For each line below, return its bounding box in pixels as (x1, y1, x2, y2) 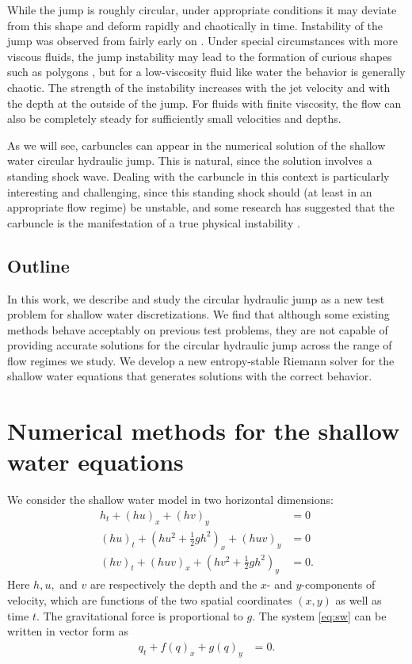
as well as (335, 592, 382, 609)
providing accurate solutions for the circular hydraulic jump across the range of (7, 337, 392, 353)
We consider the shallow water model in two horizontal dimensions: (7, 491, 334, 508)
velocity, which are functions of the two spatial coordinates (7, 592, 292, 609)
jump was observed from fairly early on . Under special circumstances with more (7, 32, 398, 49)
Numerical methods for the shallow (7, 414, 400, 447)
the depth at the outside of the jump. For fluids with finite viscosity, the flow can (7, 94, 402, 111)
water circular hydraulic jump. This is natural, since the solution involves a (7, 152, 372, 169)
